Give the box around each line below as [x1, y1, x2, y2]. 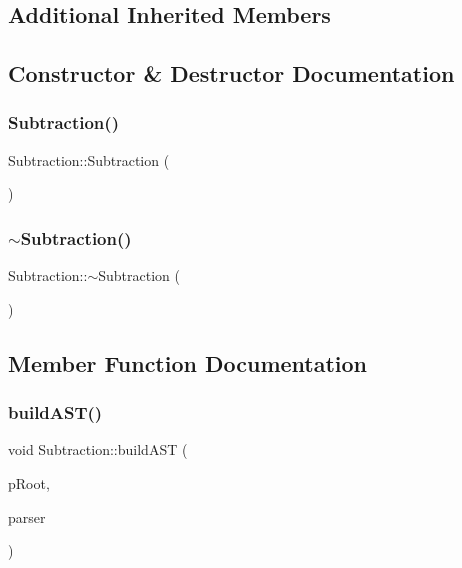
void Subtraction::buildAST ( [8, 439, 188, 460]
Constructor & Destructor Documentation [8, 58, 455, 89]
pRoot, [8, 472, 50, 493]
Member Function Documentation [8, 347, 368, 378]
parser [8, 506, 46, 527]
